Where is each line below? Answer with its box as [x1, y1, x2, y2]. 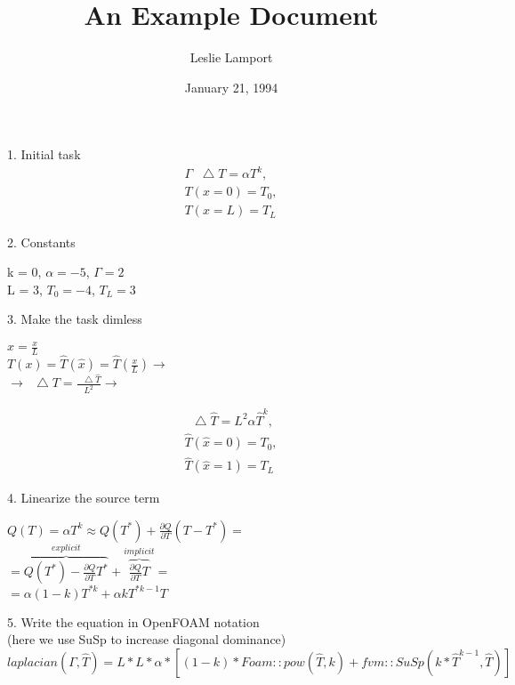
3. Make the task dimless [7, 310, 142, 328]
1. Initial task [7, 145, 81, 164]
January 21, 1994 [184, 77, 278, 96]
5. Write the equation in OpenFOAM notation [7, 612, 260, 631]
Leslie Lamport [189, 48, 273, 67]
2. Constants [7, 232, 76, 251]
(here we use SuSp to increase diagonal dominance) [7, 630, 286, 649]
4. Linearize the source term [7, 488, 160, 507]
